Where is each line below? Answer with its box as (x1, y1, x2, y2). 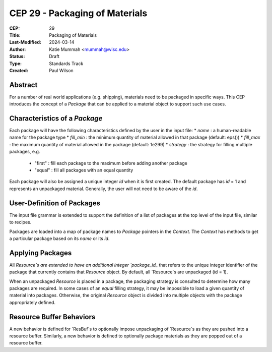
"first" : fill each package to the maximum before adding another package (34, 160, 187, 166)
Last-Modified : (9, 39, 41, 45)
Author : (9, 46, 26, 52)
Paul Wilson (49, 67, 74, 73)
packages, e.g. (9, 149, 40, 155)
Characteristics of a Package (9, 114, 103, 123)
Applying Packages (9, 249, 72, 257)
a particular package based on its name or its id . (9, 235, 110, 242)
